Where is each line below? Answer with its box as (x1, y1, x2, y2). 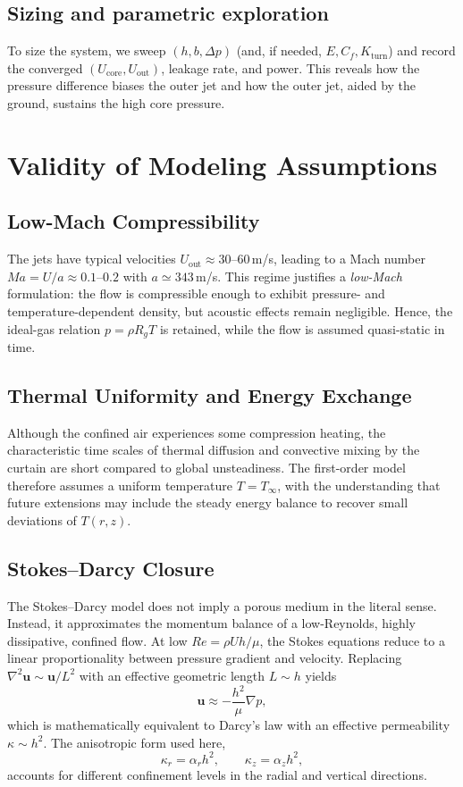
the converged (7, 58, 83, 77)
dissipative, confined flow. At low (7, 631, 188, 649)
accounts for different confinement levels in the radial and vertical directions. (7, 766, 427, 784)
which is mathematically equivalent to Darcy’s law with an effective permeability (7, 716, 450, 734)
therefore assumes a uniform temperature (7, 475, 233, 494)
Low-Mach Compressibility (7, 207, 260, 235)
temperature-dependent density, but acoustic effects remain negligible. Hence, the (7, 301, 453, 320)
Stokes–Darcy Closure (7, 554, 215, 582)
